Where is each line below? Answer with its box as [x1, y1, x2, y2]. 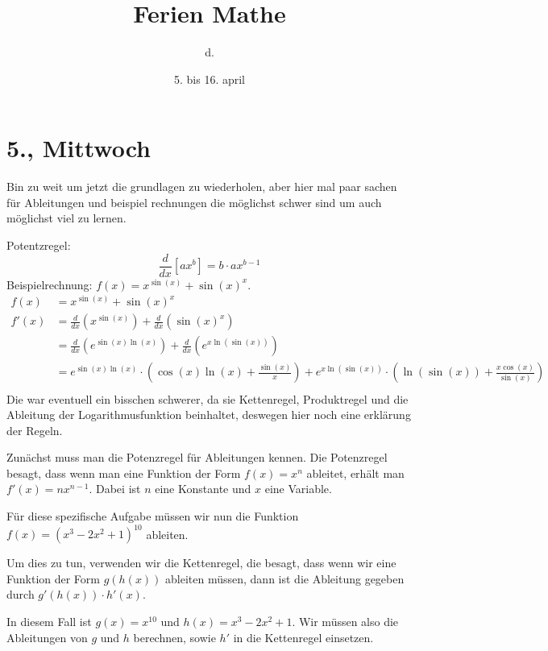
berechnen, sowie [133, 628, 216, 645]
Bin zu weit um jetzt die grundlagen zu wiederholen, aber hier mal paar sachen [6, 178, 397, 195]
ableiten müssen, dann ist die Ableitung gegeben [165, 570, 405, 587]
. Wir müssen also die [292, 612, 399, 629]
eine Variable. [264, 480, 332, 497]
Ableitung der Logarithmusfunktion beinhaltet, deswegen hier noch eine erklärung [6, 406, 411, 423]
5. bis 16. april [173, 70, 246, 87]
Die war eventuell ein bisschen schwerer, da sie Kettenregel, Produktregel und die [6, 390, 409, 407]
